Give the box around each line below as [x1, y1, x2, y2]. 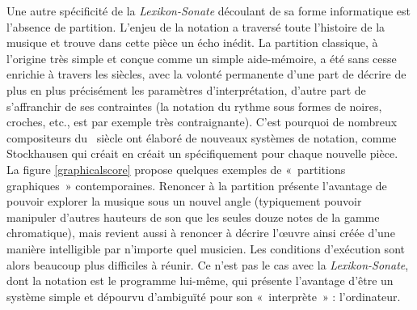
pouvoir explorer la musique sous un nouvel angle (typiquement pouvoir [6, 193, 362, 210]
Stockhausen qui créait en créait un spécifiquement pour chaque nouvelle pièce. [6, 145, 398, 162]
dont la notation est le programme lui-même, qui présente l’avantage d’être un [6, 272, 394, 289]
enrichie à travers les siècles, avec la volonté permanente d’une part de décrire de [6, 66, 406, 83]
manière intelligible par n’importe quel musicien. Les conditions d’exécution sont [6, 240, 405, 257]
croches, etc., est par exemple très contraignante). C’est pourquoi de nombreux [6, 113, 398, 130]
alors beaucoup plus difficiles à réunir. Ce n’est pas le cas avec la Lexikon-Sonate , [6, 256, 409, 273]
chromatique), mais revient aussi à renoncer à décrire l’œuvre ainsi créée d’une [6, 224, 395, 241]
